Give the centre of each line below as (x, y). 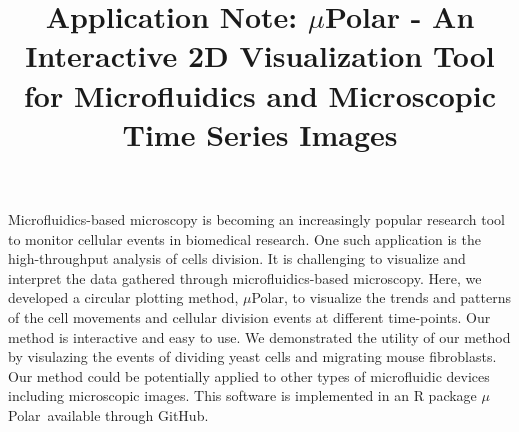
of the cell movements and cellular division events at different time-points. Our (249, 316)
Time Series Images (260, 133)
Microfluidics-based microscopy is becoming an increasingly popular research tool (256, 218)
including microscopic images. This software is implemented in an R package (242, 395)
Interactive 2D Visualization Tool (260, 55)
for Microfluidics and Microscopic (260, 94)
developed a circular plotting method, (123, 297)
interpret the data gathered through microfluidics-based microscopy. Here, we (245, 277)
